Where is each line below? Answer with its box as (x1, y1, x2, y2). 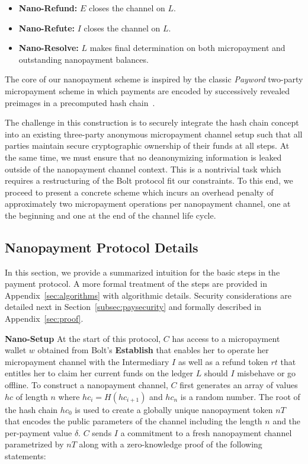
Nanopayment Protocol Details (5, 238, 198, 256)
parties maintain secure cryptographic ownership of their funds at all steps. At (5, 139, 290, 152)
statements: (5, 450, 46, 462)
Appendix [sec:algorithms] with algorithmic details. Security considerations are (5, 289, 292, 301)
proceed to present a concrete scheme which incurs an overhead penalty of (5, 185, 274, 198)
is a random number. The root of (180, 390, 300, 402)
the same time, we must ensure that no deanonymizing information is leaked (5, 151, 282, 163)
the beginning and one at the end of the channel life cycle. (5, 209, 216, 221)
